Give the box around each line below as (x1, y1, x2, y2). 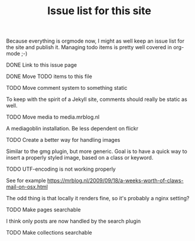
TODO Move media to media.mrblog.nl (6, 113, 100, 120)
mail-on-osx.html (6, 183, 48, 190)
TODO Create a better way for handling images (6, 136, 121, 144)
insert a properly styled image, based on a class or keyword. (6, 154, 154, 161)
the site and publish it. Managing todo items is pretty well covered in (6, 44, 173, 51)
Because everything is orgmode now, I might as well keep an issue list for (6, 37, 185, 45)
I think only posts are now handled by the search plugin (6, 217, 141, 225)
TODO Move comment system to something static (6, 84, 128, 92)
